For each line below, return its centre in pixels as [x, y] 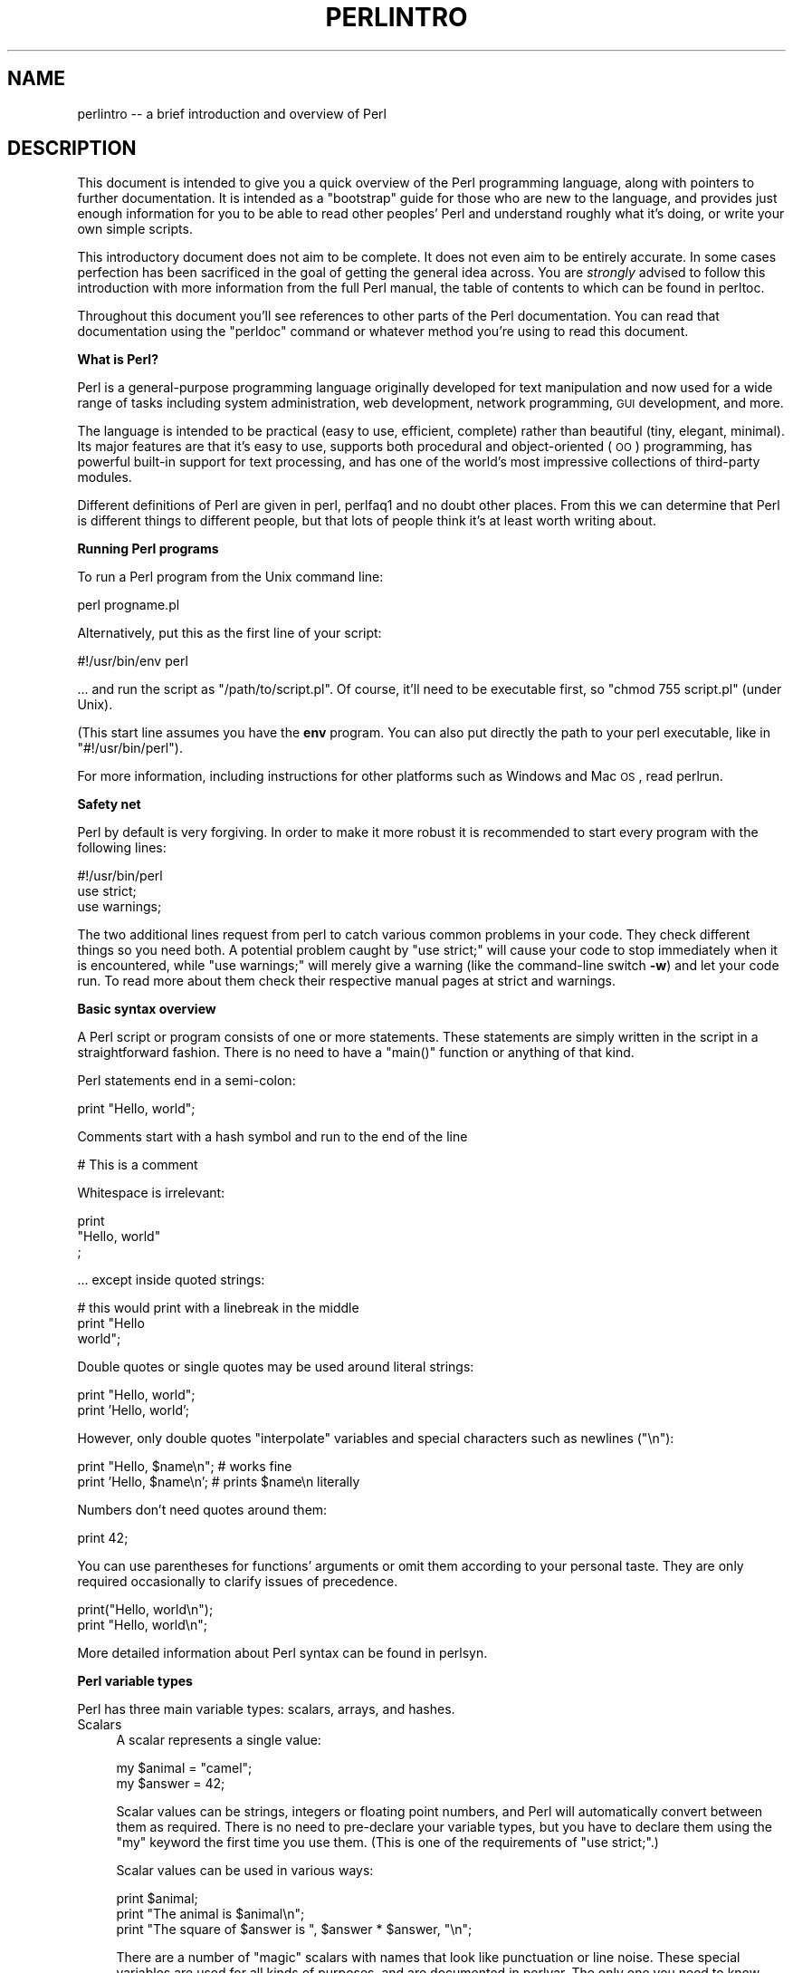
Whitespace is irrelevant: [151, 1193]
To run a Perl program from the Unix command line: [230, 577]
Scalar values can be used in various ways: [245, 1871]
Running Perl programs [148, 549]
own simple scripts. [135, 229]
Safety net [109, 804]
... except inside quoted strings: [171, 1280]
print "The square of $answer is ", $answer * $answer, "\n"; [294, 1930]
